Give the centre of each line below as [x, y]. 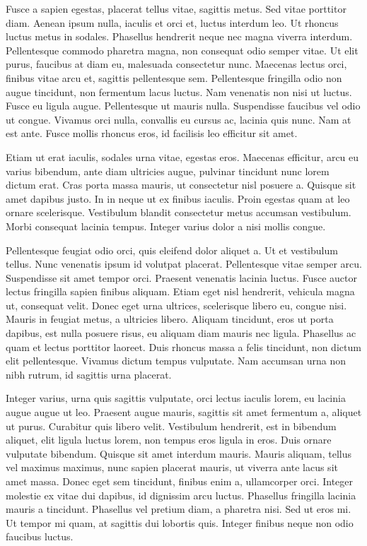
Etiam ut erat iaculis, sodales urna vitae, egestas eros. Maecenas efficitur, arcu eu [182, 156]
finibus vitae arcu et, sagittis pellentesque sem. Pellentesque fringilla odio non [174, 77]
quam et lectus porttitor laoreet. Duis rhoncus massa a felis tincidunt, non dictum [183, 346]
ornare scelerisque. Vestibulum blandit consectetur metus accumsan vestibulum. [179, 212]
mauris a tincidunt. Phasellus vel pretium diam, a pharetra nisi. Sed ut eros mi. [179, 509]
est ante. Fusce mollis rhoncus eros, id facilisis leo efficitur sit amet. [152, 133]
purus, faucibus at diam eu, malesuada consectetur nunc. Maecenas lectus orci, [176, 64]
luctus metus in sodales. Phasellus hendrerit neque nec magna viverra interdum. [179, 36]
